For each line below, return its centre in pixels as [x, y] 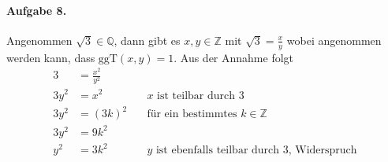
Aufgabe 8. [37, 10]
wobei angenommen [334, 40]
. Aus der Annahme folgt [234, 57]
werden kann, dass [51, 57]
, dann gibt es [147, 40]
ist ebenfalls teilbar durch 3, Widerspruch [256, 151]
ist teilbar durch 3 [201, 96]
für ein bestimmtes [192, 114]
